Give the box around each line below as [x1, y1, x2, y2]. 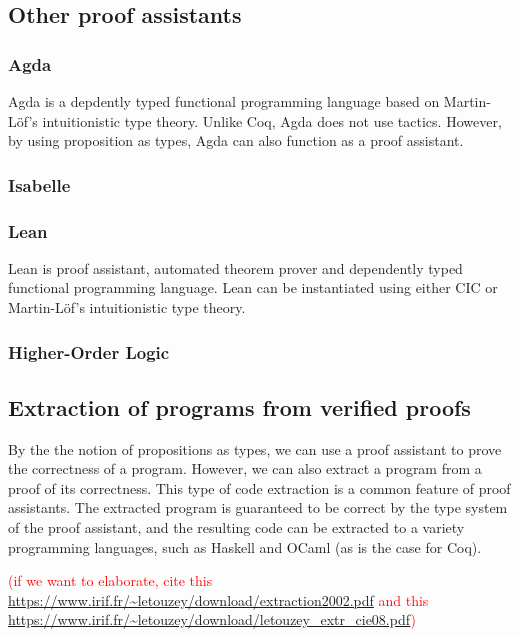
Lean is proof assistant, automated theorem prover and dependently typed [8, 257, 463, 278]
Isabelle [8, 172, 71, 197]
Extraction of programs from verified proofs [8, 391, 471, 422]
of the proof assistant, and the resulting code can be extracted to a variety [8, 517, 465, 538]
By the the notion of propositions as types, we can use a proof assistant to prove [8, 438, 502, 459]
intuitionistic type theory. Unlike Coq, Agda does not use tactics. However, [42, 110, 502, 131]
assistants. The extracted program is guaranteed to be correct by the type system [8, 497, 508, 518]
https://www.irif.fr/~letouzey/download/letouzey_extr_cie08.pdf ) [8, 609, 416, 630]
